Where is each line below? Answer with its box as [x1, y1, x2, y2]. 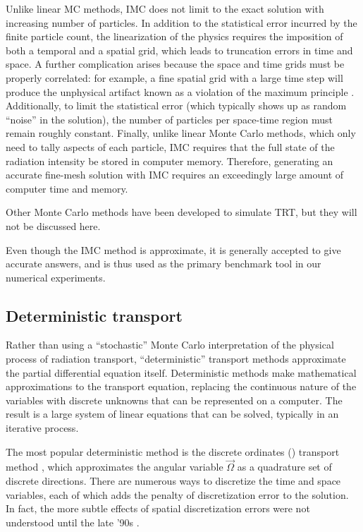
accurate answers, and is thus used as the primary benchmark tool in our [6, 256, 321, 271]
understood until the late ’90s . [6, 514, 140, 529]
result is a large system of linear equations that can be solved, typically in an [6, 406, 339, 421]
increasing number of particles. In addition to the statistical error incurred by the [6, 15, 357, 30]
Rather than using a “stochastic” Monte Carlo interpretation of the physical [6, 337, 334, 352]
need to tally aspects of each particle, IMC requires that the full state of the [6, 139, 335, 154]
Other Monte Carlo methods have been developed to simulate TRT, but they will [6, 205, 357, 219]
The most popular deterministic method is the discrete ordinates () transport [6, 444, 340, 459]
